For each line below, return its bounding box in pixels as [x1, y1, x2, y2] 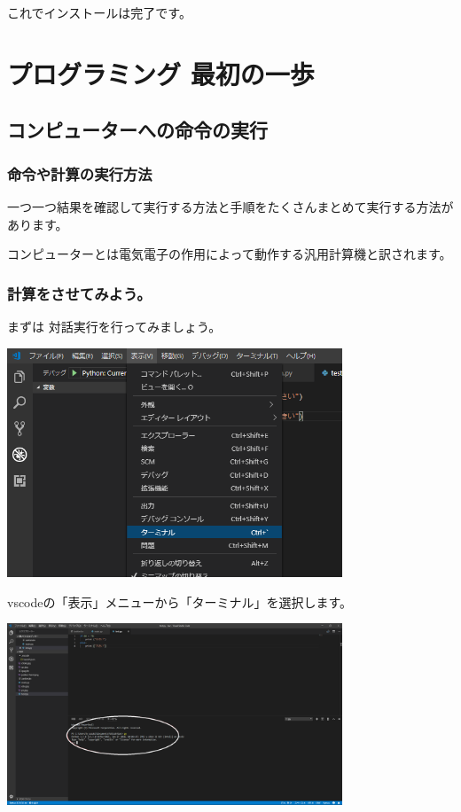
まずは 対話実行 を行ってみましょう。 [7, 316, 222, 335]
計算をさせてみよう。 [7, 282, 152, 304]
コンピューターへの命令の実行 [7, 116, 268, 144]
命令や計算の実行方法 [7, 162, 152, 184]
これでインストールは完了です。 [7, 4, 191, 21]
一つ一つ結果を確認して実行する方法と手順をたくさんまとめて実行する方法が [7, 197, 454, 215]
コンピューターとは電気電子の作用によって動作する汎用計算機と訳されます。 [7, 245, 452, 263]
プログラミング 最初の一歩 [7, 55, 315, 91]
